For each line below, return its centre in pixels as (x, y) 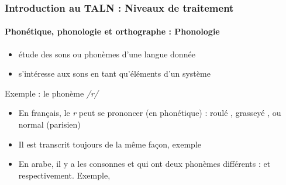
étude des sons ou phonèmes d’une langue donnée (107, 54)
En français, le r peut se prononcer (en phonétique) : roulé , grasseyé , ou (150, 113)
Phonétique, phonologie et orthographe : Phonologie (112, 31)
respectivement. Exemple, (64, 175)
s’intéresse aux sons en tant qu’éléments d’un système (114, 73)
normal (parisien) (49, 124)
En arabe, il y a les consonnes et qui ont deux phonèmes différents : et (144, 164)
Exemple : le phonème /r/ (52, 93)
